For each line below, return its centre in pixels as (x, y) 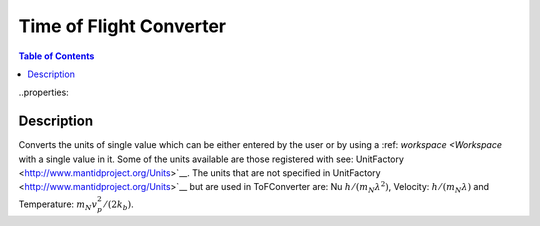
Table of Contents (56, 56)
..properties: (43, 92)
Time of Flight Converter (122, 26)
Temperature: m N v (58, 205)
